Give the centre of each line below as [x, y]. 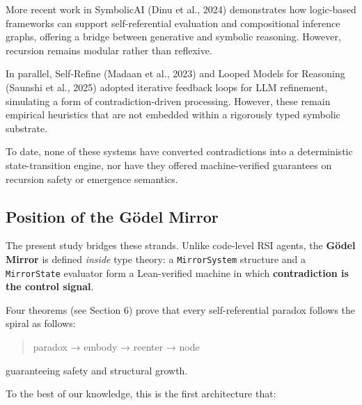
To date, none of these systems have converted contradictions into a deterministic [179, 151]
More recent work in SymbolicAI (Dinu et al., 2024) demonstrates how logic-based [181, 9]
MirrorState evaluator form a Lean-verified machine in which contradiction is [177, 272]
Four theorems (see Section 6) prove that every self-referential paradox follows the [181, 309]
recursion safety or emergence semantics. [92, 178]
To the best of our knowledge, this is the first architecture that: [141, 394]
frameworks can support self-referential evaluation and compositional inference [173, 23]
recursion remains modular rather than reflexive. [109, 50]
